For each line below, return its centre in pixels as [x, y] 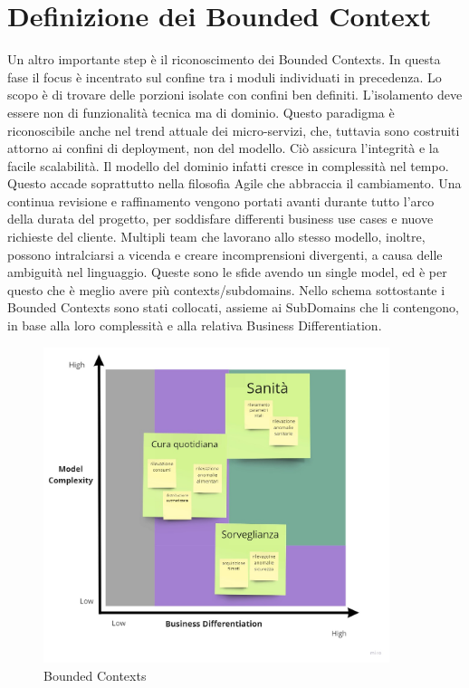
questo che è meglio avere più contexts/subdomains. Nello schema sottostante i [226, 289]
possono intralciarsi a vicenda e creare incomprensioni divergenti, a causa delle [225, 254]
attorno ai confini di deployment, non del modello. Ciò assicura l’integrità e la [223, 148]
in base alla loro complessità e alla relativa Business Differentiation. [195, 325]
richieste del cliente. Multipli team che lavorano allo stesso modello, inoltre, [216, 237]
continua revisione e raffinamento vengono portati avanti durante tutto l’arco [221, 201]
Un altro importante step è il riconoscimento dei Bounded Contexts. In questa [224, 59]
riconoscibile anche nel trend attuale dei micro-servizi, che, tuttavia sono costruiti [234, 130]
